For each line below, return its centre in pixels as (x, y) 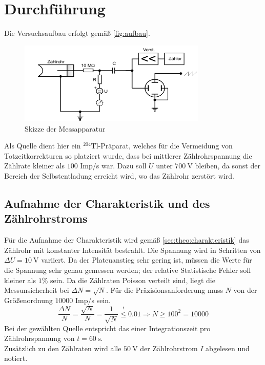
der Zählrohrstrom (169, 348)
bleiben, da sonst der (228, 166)
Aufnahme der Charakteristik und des (107, 203)
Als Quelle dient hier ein (43, 146)
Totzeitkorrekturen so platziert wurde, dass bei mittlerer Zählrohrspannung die (128, 155)
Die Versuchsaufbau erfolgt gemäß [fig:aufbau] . (77, 33)
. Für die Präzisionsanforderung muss (165, 290)
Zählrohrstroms (46, 218)
